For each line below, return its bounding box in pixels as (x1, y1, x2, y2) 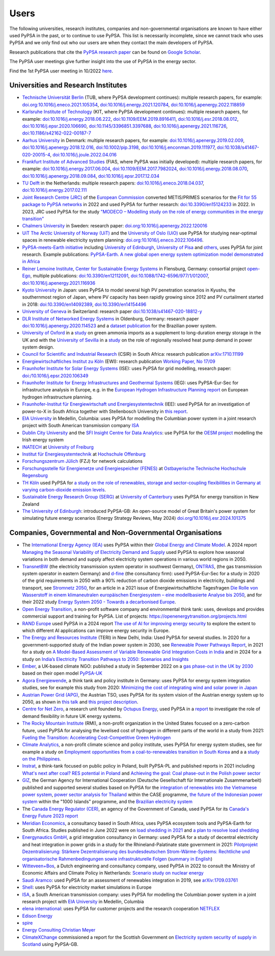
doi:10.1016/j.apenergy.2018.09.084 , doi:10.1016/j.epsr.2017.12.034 (22, 173, 160, 179)
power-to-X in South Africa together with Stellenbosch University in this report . (22, 408, 188, 414)
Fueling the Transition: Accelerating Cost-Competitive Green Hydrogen (22, 734, 171, 740)
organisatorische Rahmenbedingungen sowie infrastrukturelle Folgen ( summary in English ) (22, 856, 212, 862)
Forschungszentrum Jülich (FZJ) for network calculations (22, 458, 143, 464)
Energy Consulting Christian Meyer (22, 927, 96, 933)
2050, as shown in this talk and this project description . (22, 699, 139, 705)
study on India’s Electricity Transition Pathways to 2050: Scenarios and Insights (22, 656, 189, 662)
